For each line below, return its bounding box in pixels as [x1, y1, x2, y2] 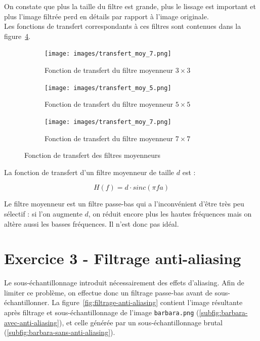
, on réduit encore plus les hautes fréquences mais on [88, 208, 252, 219]
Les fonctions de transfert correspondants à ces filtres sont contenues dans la [4, 21, 241, 31]
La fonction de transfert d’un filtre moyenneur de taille [4, 166, 175, 177]
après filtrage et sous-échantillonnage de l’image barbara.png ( [4, 307, 199, 317]
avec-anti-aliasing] [4, 317, 59, 327]
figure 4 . [4, 30, 31, 41]
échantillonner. [4, 297, 50, 308]
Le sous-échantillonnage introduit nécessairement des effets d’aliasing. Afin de [4, 277, 244, 288]
